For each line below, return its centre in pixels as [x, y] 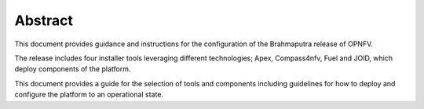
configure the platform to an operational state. [89, 95]
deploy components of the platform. [73, 69]
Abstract [44, 20]
